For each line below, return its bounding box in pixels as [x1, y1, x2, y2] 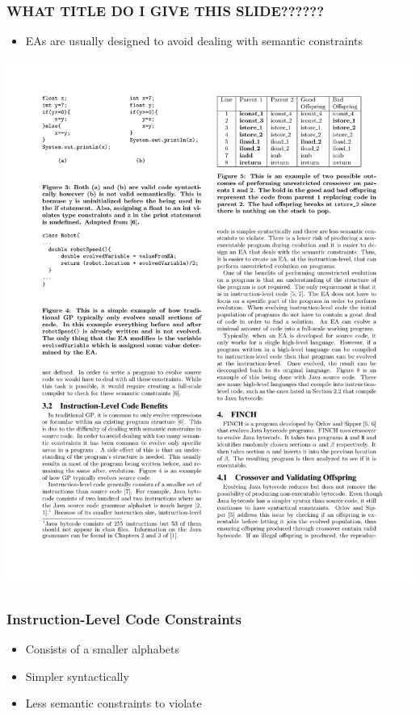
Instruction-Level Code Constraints [6, 608, 241, 628]
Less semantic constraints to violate [25, 695, 202, 712]
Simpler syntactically [25, 667, 129, 684]
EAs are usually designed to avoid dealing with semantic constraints [25, 32, 363, 49]
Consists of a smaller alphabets [25, 640, 179, 657]
